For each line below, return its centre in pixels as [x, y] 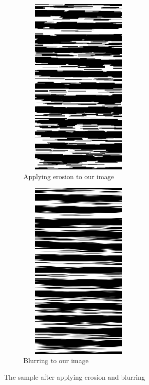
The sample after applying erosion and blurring [74, 376]
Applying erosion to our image [69, 176]
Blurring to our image [56, 360]
